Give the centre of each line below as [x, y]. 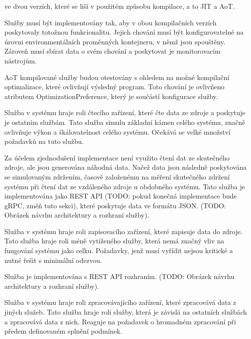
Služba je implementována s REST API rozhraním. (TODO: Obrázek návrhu [119, 276]
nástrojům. [21, 60]
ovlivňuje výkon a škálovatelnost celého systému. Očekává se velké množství [117, 131]
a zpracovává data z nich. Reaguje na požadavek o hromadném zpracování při [120, 321]
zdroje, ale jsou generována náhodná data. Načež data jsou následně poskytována [126, 167]
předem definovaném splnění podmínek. [63, 331]
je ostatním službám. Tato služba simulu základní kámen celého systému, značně [125, 122]
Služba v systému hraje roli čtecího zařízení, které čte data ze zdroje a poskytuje [125, 112]
